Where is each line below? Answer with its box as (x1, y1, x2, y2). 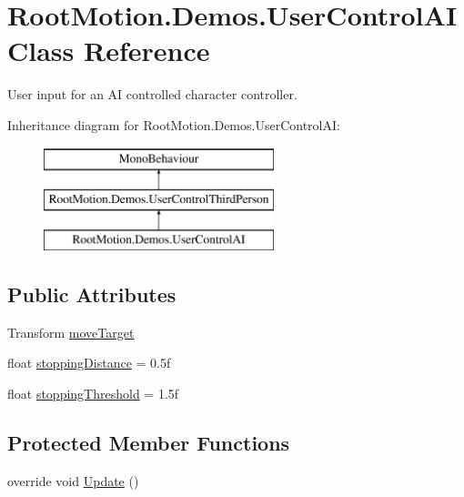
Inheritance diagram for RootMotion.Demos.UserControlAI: (7, 115, 340, 134)
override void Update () (7, 471, 139, 490)
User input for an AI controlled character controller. (7, 85, 298, 104)
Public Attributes (7, 279, 177, 308)
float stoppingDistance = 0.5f (7, 353, 171, 372)
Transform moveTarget (7, 322, 135, 341)
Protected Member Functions (7, 428, 290, 456)
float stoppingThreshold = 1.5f (7, 383, 179, 402)
